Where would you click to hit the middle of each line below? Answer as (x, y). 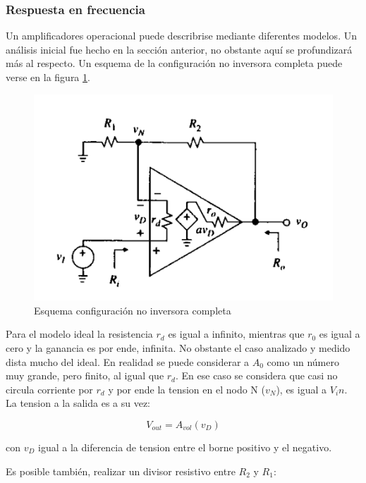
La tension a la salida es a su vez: (78, 403)
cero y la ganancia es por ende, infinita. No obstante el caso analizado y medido (178, 348)
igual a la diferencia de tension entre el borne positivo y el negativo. (185, 447)
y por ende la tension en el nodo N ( (187, 389)
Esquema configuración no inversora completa (133, 310)
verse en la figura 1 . (48, 77)
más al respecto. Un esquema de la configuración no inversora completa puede (174, 63)
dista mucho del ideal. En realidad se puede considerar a (128, 361)
